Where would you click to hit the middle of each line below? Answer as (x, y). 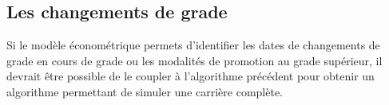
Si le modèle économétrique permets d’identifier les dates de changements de (193, 45)
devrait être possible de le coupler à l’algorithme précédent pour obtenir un (191, 76)
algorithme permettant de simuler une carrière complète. (145, 91)
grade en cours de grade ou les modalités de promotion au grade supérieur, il (194, 60)
